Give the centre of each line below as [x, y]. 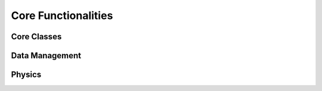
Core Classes [36, 37]
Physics [26, 75]
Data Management [46, 56]
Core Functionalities [62, 15]
